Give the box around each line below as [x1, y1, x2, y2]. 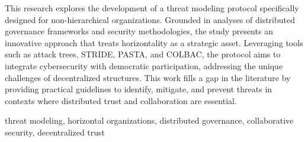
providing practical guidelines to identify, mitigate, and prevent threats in [5, 83, 272, 95]
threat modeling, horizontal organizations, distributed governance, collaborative [5, 114, 294, 127]
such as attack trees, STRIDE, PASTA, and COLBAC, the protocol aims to [5, 48, 281, 60]
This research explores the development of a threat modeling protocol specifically [5, 2, 299, 14]
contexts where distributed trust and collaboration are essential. [5, 94, 237, 106]
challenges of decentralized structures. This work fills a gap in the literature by [5, 71, 291, 83]
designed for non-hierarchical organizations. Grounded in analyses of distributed [5, 13, 296, 25]
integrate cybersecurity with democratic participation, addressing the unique [5, 59, 283, 72]
